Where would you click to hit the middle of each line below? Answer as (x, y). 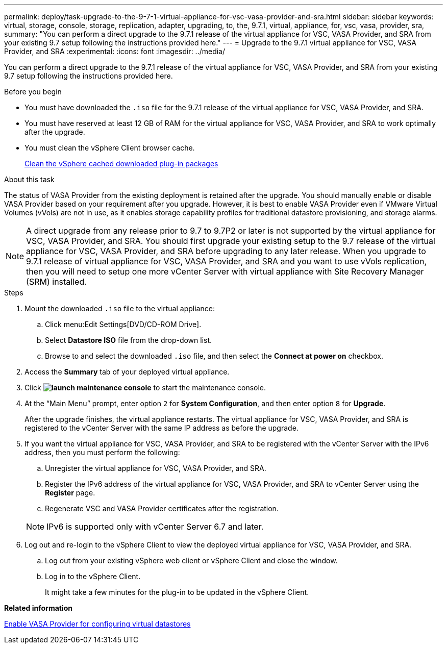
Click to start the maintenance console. (145, 388)
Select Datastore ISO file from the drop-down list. (129, 340)
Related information (39, 608)
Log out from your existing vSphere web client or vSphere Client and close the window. (191, 560)
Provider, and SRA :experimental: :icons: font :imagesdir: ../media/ (115, 51)
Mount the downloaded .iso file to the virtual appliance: (120, 308)
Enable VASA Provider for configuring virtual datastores (97, 624)
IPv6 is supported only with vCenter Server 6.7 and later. (155, 527)
